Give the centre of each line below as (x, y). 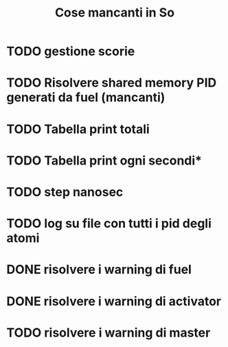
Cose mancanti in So (115, 13)
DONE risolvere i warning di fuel (99, 270)
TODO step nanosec (65, 192)
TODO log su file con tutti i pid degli (109, 223)
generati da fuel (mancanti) (86, 97)
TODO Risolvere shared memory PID (112, 83)
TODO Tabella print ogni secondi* (104, 160)
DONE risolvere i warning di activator (114, 301)
